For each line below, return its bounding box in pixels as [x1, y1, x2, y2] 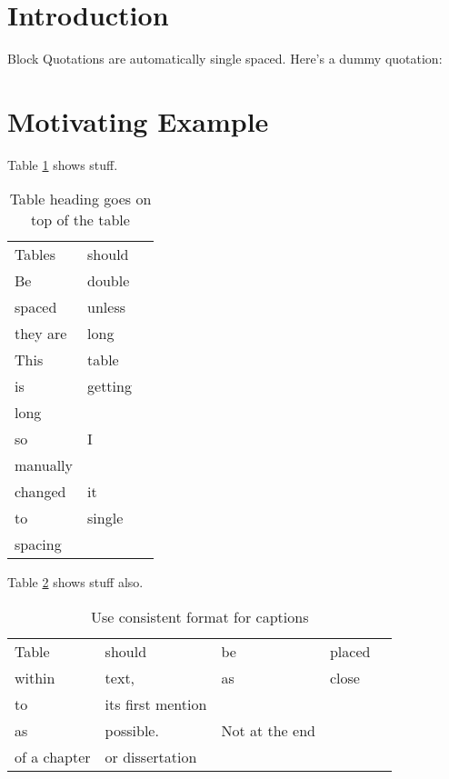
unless [87, 296, 125, 318]
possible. [105, 720, 159, 742]
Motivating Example [7, 102, 269, 139]
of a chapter [15, 746, 91, 768]
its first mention [105, 694, 207, 715]
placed [329, 641, 371, 663]
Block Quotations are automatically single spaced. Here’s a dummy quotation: [7, 49, 443, 68]
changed [15, 481, 66, 503]
